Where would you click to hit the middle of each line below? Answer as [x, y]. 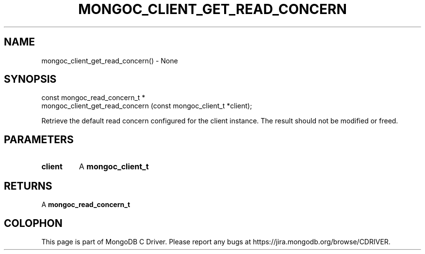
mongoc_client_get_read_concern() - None [110, 60]
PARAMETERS [39, 139]
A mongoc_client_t [114, 167]
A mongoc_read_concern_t [86, 205]
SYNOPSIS [30, 79]
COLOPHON [33, 223]
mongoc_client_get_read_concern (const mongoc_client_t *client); [147, 106]
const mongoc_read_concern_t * [93, 98]
